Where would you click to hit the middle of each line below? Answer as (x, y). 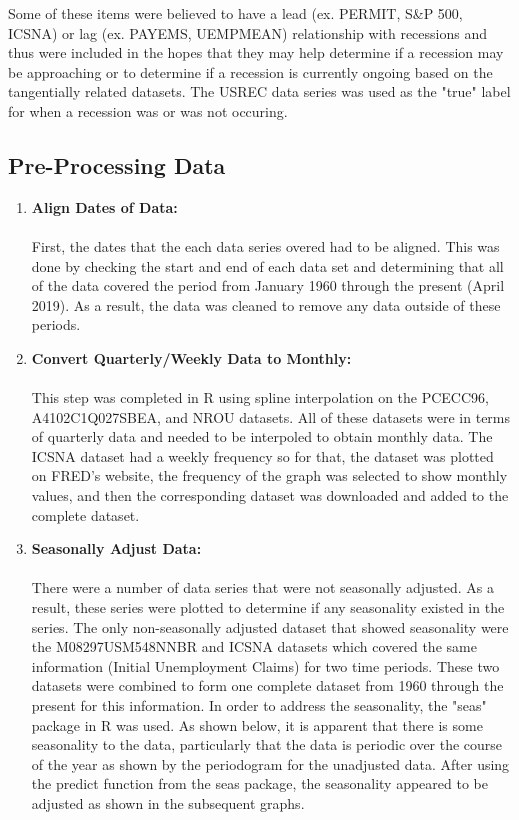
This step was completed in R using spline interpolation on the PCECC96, (260, 397)
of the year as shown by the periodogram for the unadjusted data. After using (270, 763)
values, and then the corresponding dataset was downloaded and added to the (270, 495)
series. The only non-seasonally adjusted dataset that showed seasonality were (270, 626)
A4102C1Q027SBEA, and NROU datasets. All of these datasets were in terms (271, 416)
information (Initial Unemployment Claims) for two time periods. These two (265, 665)
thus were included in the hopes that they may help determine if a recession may (256, 52)
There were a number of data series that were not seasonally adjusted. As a (263, 587)
